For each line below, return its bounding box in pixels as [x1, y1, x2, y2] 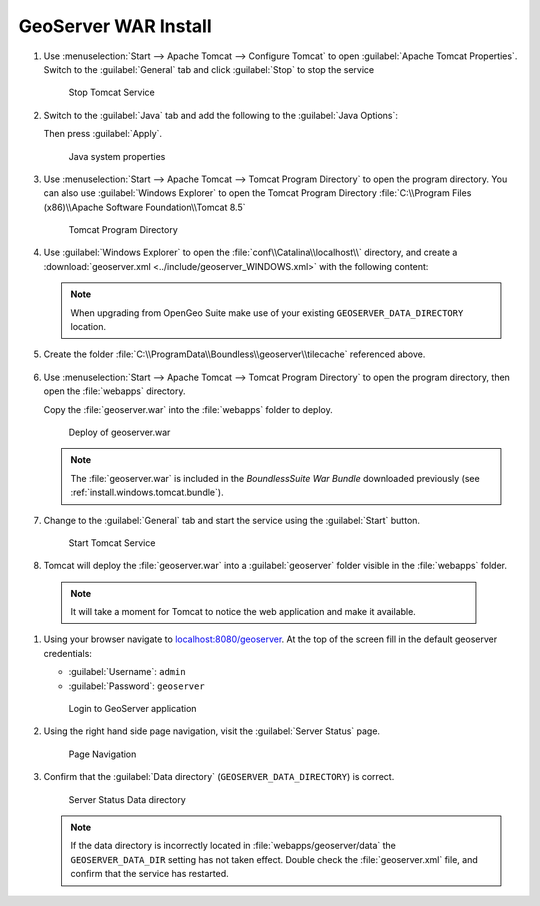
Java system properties [68, 150, 166, 162]
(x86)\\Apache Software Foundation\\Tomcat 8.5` [43, 201, 246, 213]
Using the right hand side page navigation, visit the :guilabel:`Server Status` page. [43, 725, 380, 737]
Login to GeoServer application [68, 703, 197, 715]
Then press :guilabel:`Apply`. [43, 128, 163, 140]
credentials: [43, 647, 92, 659]
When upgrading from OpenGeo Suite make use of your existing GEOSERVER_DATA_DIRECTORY [70, 306, 464, 319]
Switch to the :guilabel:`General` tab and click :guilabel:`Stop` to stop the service [43, 63, 375, 75]
